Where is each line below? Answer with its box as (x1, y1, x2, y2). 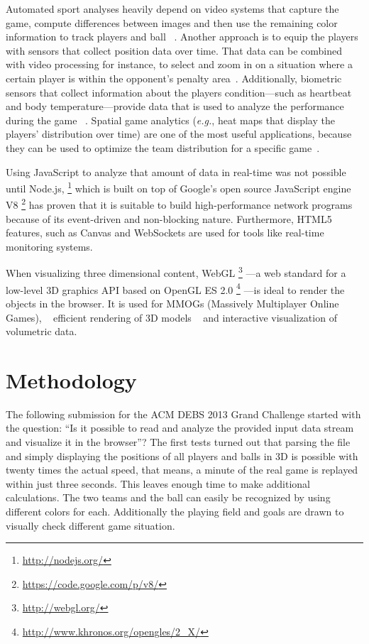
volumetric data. (6, 324, 77, 339)
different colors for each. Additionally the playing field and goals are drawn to (6, 503, 344, 518)
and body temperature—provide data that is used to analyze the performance (6, 99, 344, 114)
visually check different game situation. (6, 518, 175, 533)
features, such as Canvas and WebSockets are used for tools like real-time (6, 225, 324, 240)
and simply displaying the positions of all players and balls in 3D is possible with (6, 448, 358, 463)
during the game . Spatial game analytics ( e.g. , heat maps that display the (6, 112, 335, 127)
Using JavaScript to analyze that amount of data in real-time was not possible (6, 164, 346, 179)
